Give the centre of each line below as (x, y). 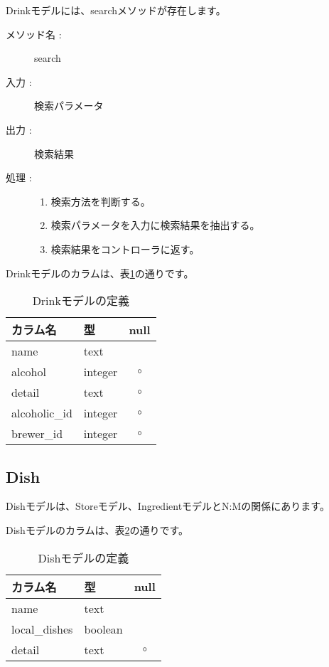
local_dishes (42, 629)
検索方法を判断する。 (101, 201)
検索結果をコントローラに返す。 (125, 249)
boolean (103, 629)
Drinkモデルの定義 (81, 301)
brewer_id (37, 434)
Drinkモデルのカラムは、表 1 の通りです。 (100, 273)
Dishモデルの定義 (83, 557)
